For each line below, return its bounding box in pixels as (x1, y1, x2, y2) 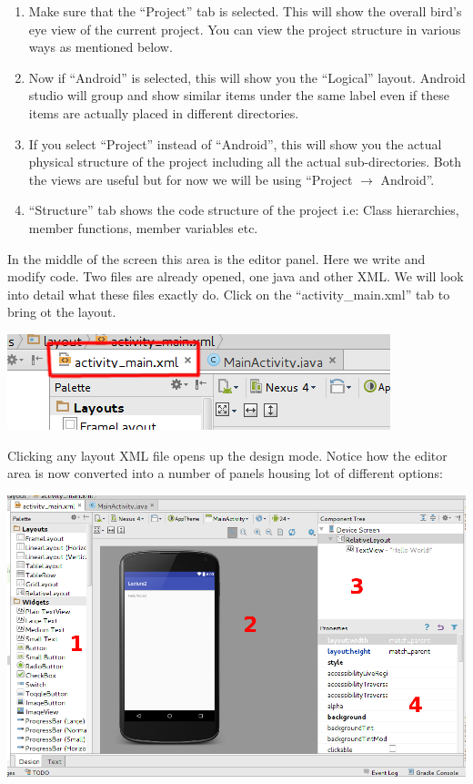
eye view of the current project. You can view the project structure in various (28, 19, 461, 38)
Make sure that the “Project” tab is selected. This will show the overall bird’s (28, 2, 462, 20)
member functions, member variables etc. (28, 218, 258, 237)
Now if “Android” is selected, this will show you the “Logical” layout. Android (28, 67, 466, 87)
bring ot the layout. (7, 302, 116, 321)
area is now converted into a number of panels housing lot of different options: (7, 463, 443, 483)
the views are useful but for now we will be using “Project (28, 169, 353, 188)
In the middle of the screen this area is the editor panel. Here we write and (7, 249, 426, 268)
